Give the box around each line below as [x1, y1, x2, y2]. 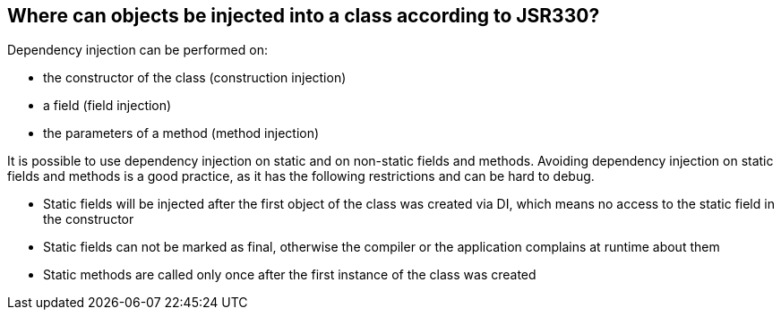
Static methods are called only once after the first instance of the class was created [43, 267, 536, 283]
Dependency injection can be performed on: [7, 42, 268, 58]
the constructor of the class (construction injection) [43, 70, 347, 86]
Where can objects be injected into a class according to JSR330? [7, 4, 600, 27]
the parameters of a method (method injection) [43, 125, 320, 141]
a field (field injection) [43, 98, 172, 114]
